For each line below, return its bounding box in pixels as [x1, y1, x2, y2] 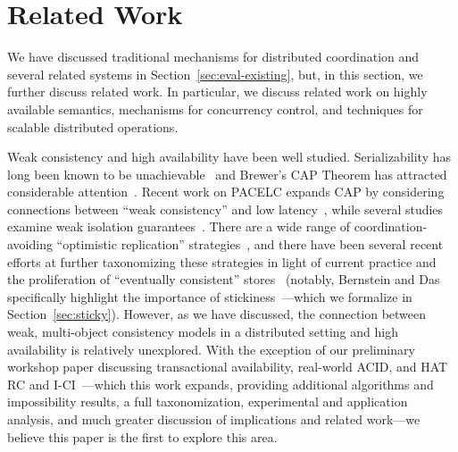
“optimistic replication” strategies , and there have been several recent [56, 235, 444, 254]
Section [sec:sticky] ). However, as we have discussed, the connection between [7, 305, 427, 323]
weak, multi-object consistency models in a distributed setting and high [7, 322, 398, 341]
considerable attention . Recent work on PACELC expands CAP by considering [7, 182, 445, 201]
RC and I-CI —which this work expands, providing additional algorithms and [7, 374, 434, 393]
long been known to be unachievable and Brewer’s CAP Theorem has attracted [7, 164, 447, 183]
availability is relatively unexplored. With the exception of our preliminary [7, 339, 415, 358]
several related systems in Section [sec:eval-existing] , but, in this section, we [7, 64, 423, 83]
